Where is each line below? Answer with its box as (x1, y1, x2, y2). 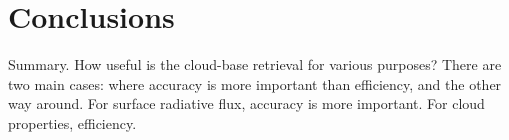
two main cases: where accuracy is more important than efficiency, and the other (8, 73, 502, 94)
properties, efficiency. (8, 112, 137, 133)
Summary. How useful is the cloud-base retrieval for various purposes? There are (8, 54, 502, 75)
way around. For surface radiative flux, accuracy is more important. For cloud (8, 93, 485, 114)
